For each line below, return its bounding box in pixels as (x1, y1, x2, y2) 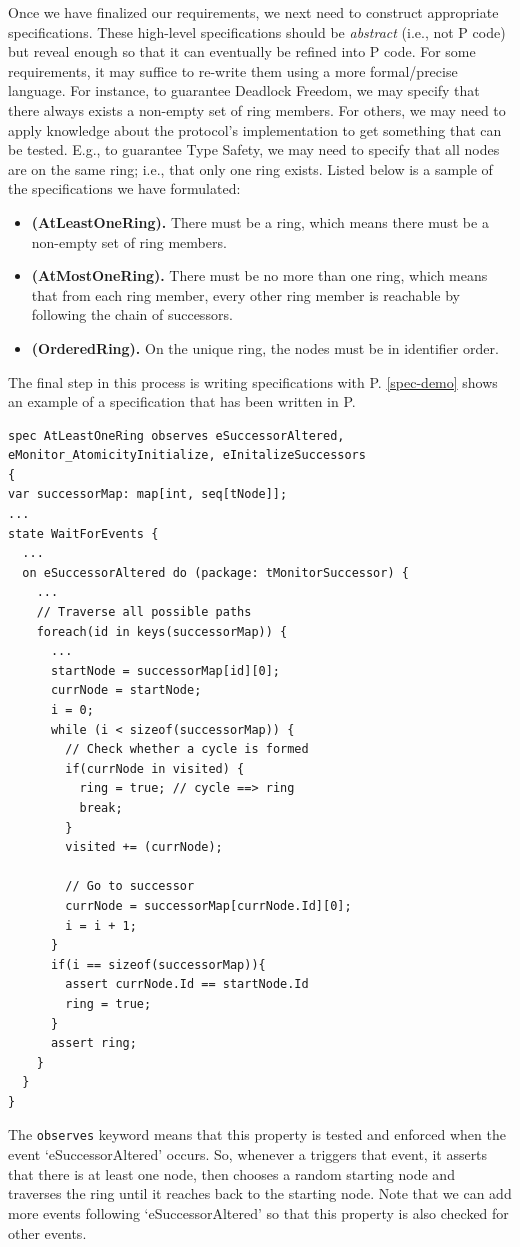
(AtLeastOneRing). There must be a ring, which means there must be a (31, 211, 489, 232)
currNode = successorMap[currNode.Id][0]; (65, 898, 352, 913)
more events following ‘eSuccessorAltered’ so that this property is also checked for (8, 1202, 509, 1223)
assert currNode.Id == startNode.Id (65, 977, 309, 992)
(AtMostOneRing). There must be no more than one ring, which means (31, 265, 488, 286)
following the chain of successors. (31, 304, 233, 325)
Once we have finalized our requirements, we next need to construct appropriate (8, 2, 499, 22)
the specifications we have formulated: (8, 178, 241, 199)
